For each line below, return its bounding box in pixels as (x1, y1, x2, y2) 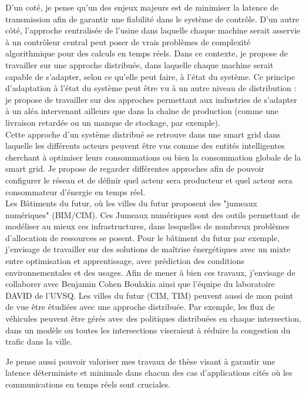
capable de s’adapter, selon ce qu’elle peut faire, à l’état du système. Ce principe (5, 70, 295, 82)
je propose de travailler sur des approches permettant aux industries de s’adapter (5, 93, 297, 105)
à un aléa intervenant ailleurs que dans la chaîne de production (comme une (5, 105, 278, 117)
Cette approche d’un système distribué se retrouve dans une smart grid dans (5, 128, 281, 140)
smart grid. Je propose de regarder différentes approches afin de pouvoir (5, 162, 265, 175)
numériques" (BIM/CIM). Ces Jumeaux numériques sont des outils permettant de (5, 208, 300, 221)
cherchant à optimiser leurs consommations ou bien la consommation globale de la (5, 151, 301, 163)
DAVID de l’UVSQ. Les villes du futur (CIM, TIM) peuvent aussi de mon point (5, 289, 294, 301)
